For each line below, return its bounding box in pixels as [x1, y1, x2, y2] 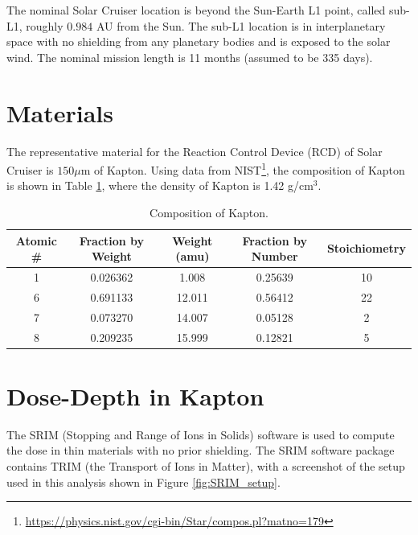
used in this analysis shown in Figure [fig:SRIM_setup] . [6, 473, 281, 490]
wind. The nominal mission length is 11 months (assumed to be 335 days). [6, 48, 373, 65]
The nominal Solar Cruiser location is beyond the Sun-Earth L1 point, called [6, 2, 386, 18]
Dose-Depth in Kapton [6, 379, 264, 412]
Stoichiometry [326, 240, 406, 257]
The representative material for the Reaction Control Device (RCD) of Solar [6, 142, 383, 159]
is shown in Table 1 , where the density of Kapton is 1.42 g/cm [6, 177, 313, 194]
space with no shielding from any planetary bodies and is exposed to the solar [6, 33, 391, 50]
